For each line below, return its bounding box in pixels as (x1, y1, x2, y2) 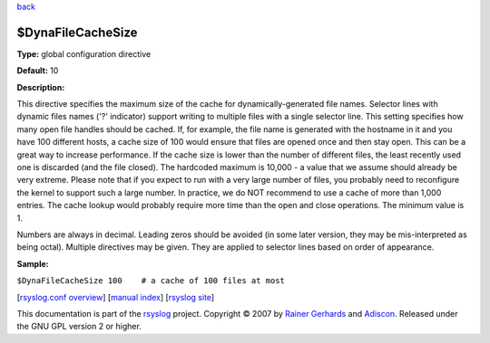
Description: (16, 81, 65, 92)
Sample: (16, 258, 49, 269)
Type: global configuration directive (16, 48, 152, 59)
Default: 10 (16, 65, 59, 76)
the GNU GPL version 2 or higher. (16, 321, 142, 332)
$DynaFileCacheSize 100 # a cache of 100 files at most (16, 276, 286, 286)
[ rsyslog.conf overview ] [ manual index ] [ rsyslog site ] (16, 291, 215, 302)
